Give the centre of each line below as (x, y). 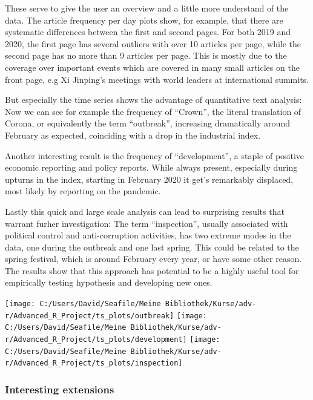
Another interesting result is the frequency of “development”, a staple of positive (155, 155)
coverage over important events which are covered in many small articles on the (152, 67)
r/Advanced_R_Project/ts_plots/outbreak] (90, 316)
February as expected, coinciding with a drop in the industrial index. (133, 135)
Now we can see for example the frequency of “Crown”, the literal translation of (153, 111)
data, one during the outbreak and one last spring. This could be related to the (152, 247)
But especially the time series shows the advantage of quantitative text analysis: (153, 100)
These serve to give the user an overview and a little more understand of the (147, 8)
